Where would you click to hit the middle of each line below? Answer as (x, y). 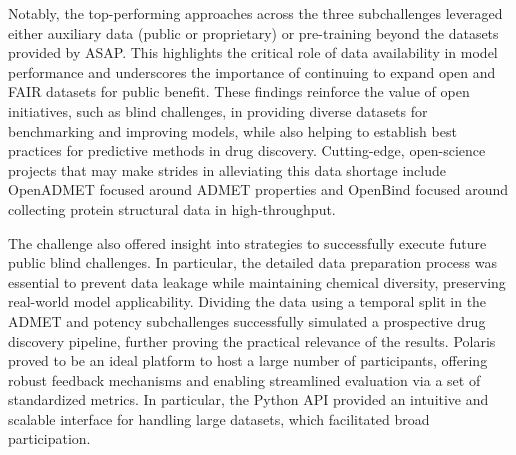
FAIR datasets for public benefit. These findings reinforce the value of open (239, 91)
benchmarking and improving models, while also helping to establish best (232, 130)
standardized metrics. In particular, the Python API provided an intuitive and (248, 399)
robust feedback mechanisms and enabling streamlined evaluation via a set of (244, 379)
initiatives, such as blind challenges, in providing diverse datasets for (218, 110)
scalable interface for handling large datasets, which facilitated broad (219, 418)
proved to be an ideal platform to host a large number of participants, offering (248, 360)
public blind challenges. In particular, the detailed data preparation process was (252, 262)
